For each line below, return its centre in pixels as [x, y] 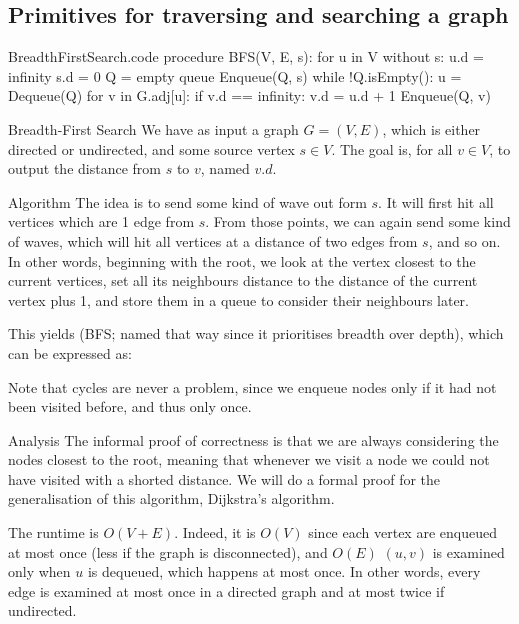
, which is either [431, 128]
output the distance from [84, 168]
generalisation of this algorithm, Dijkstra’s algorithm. [171, 498]
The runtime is [53, 532]
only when [39, 571]
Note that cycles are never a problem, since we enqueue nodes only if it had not [252, 386]
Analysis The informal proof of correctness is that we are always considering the [253, 439]
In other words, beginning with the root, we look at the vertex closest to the [242, 260]
